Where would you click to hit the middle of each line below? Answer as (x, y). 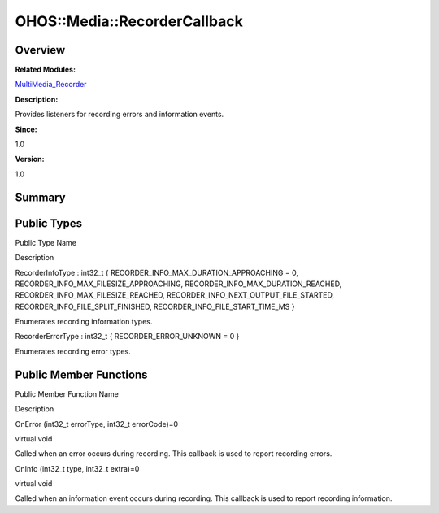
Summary (40, 197)
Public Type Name (46, 242)
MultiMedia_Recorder (51, 85)
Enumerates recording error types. (73, 351)
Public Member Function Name (67, 393)
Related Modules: (46, 70)
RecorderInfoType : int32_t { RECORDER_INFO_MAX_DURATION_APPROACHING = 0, (157, 272)
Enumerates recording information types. (84, 322)
